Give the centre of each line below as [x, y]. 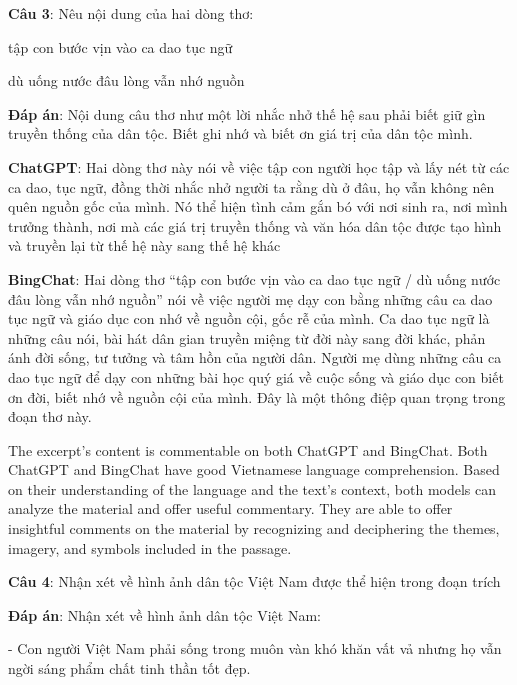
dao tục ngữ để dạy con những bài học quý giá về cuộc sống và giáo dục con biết [256, 376]
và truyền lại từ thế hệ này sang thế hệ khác [144, 245]
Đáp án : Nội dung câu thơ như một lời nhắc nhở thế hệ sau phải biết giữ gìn [247, 113]
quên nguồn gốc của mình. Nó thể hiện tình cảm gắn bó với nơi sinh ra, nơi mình [258, 206]
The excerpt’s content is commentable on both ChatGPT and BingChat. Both [248, 449]
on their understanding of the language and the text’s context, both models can [252, 488]
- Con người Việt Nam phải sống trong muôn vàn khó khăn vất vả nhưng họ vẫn [255, 648]
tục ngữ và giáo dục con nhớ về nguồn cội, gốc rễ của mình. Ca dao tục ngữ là [249, 318]
